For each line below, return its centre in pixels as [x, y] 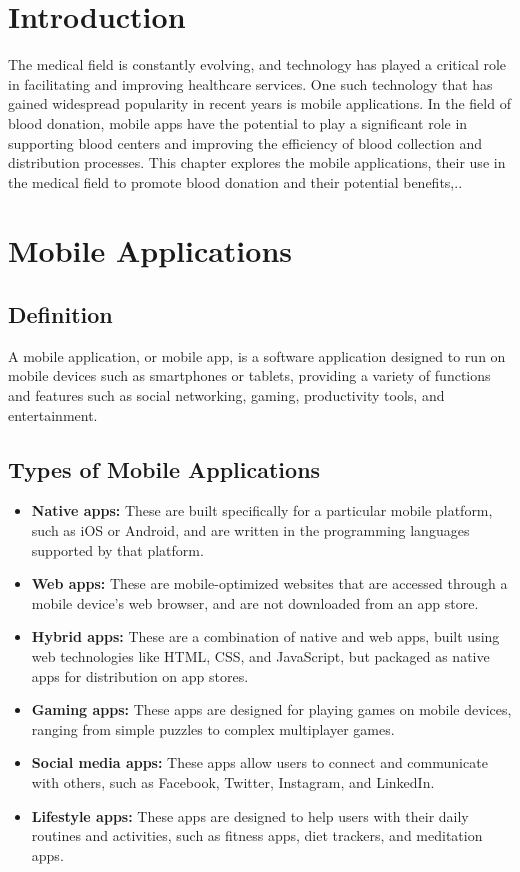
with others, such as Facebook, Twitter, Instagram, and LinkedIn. [233, 781]
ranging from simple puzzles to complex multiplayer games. [213, 728]
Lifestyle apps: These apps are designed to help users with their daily [250, 815]
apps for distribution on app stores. [140, 675]
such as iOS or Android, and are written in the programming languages [250, 530]
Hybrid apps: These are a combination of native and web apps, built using [265, 636]
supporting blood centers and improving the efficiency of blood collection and [245, 142]
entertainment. [53, 414]
